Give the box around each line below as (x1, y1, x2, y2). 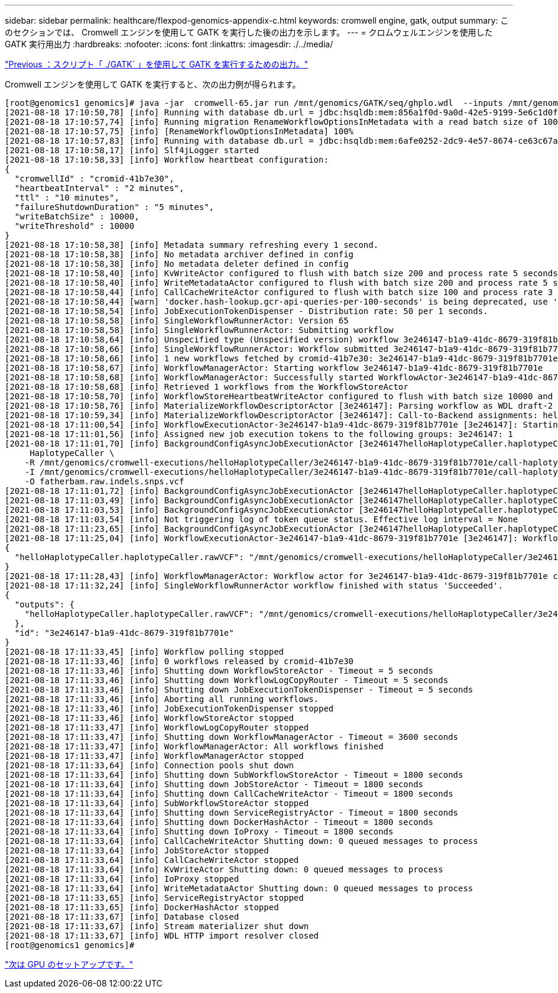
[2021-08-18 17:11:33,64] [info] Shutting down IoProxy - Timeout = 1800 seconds (5, 827, 394, 836)
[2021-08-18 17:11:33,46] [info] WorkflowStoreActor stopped (5, 713, 294, 723)
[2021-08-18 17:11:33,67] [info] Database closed (5, 912, 239, 921)
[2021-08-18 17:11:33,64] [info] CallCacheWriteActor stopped (5, 855, 299, 865)
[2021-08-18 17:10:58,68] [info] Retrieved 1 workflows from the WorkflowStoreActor (5, 382, 408, 392)
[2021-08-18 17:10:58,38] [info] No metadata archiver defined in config (5, 250, 354, 259)
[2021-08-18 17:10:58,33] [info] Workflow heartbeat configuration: (5, 155, 329, 164)
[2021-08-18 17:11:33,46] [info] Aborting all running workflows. (5, 694, 319, 704)
